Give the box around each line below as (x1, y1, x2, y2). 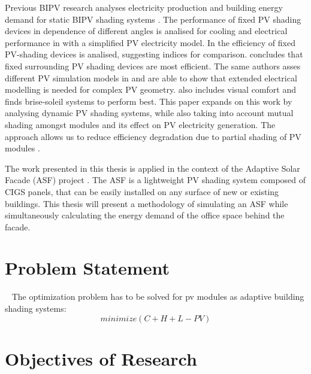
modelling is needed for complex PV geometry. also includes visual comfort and (5, 83, 296, 96)
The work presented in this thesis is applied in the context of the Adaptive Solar (5, 162, 300, 174)
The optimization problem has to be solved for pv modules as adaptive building (11, 290, 304, 303)
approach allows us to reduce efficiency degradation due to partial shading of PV (5, 130, 301, 142)
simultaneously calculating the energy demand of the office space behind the (5, 209, 285, 221)
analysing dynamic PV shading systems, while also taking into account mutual (5, 107, 294, 119)
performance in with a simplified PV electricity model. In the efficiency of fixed (5, 36, 295, 48)
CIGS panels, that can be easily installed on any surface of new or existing (5, 185, 279, 197)
